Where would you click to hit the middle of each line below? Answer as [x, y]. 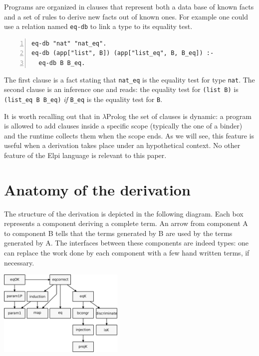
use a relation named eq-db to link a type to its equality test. [98, 26]
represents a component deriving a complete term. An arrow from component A [126, 223]
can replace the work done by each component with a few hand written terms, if [127, 253]
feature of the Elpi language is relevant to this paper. [85, 155]
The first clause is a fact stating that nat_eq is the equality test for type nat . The [129, 79]
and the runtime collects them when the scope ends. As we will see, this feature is [129, 135]
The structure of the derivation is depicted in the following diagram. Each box [124, 213]
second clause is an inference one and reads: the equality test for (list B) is [121, 89]
